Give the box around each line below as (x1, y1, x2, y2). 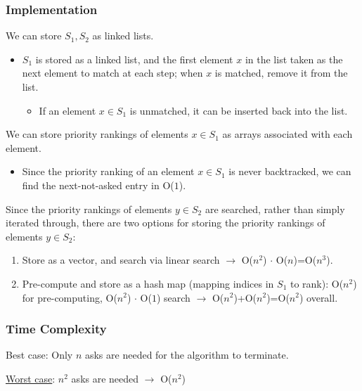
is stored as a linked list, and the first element (35, 51, 233, 66)
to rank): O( (290, 276, 344, 290)
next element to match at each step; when (22, 65, 203, 80)
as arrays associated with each (222, 127, 353, 141)
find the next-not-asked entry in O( (22, 177, 174, 192)
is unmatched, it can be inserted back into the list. (129, 103, 348, 117)
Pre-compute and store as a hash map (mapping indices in (22, 276, 274, 290)
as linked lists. (92, 28, 154, 43)
